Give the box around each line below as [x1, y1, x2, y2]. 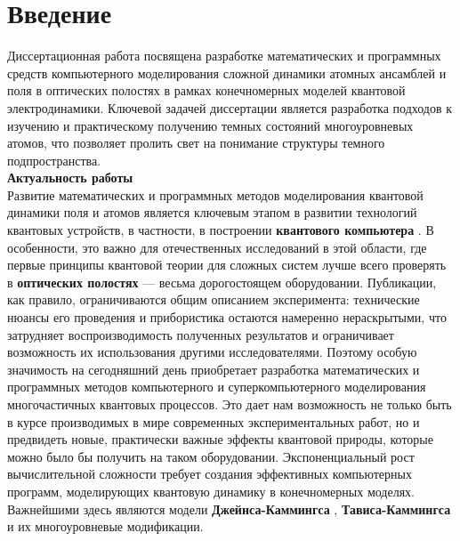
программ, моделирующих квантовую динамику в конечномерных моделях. [7, 481, 415, 500]
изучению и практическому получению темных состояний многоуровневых [7, 116, 414, 134]
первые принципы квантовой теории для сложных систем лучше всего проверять [7, 255, 447, 274]
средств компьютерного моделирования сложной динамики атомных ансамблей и [7, 63, 447, 82]
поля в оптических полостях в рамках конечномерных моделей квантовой [7, 81, 406, 100]
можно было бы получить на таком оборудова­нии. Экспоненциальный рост [7, 447, 415, 465]
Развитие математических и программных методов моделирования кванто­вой [7, 185, 424, 204]
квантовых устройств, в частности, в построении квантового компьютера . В [7, 221, 434, 239]
